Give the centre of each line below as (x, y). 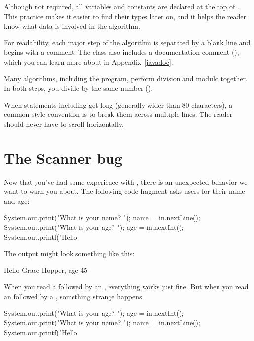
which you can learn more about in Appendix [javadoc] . (89, 61)
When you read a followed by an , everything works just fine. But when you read (126, 286)
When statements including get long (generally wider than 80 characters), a (118, 104)
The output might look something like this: (69, 253)
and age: (17, 201)
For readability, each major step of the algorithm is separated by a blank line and (127, 42)
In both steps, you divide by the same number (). (79, 88)
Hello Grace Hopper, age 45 (46, 270)
